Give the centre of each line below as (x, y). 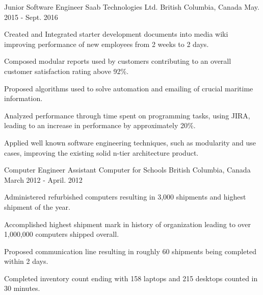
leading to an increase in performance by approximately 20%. (100, 125)
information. (23, 98)
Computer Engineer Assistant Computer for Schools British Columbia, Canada (127, 170)
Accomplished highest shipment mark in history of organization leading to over (127, 224)
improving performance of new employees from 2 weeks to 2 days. (107, 44)
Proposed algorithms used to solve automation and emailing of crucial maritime (129, 88)
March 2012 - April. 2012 (43, 179)
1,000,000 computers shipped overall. (62, 234)
